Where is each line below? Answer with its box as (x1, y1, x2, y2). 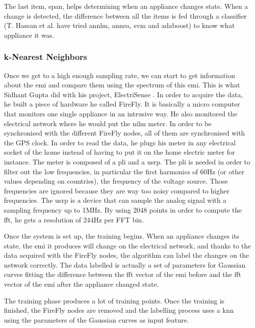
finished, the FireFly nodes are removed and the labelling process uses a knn (4, 305, 234, 315)
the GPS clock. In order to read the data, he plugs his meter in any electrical (4, 137, 236, 147)
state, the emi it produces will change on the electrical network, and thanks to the (4, 240, 251, 250)
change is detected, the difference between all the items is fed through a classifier (4, 10, 247, 21)
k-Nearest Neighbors (4, 51, 87, 63)
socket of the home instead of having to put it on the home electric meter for (4, 147, 235, 157)
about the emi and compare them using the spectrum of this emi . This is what (4, 80, 240, 90)
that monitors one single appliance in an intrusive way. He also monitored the (4, 108, 237, 118)
